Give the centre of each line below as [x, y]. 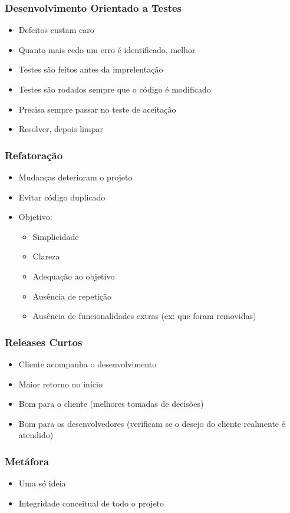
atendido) [36, 435]
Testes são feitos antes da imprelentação [91, 69]
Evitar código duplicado [62, 197]
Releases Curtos [44, 342]
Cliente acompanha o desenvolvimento [88, 364]
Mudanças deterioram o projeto [75, 177]
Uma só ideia [42, 483]
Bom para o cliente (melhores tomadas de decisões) [111, 404]
